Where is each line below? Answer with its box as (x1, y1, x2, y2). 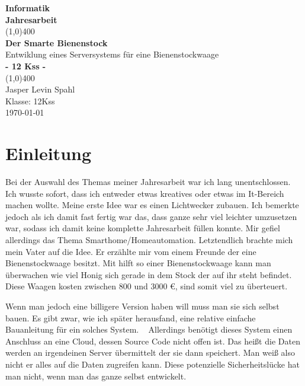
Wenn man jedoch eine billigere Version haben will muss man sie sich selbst (5, 300, 280, 312)
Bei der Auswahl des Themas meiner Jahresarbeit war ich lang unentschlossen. (5, 176, 291, 188)
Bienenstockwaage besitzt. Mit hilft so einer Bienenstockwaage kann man (5, 257, 271, 269)
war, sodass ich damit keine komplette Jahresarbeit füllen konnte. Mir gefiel (5, 222, 280, 234)
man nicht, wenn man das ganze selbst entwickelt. (5, 369, 187, 382)
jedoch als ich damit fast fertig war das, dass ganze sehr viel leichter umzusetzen (5, 210, 297, 222)
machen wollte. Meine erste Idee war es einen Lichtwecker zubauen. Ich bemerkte (5, 199, 299, 211)
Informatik (5, 2, 50, 14)
